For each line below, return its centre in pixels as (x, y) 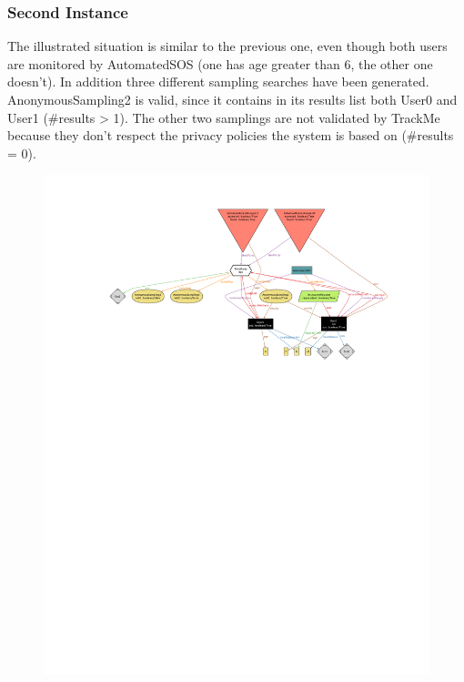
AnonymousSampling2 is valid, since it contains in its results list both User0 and (232, 99)
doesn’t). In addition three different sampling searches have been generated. (218, 81)
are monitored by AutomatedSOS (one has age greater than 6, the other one (220, 63)
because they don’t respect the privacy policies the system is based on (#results (231, 135)
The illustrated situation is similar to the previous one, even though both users (227, 46)
